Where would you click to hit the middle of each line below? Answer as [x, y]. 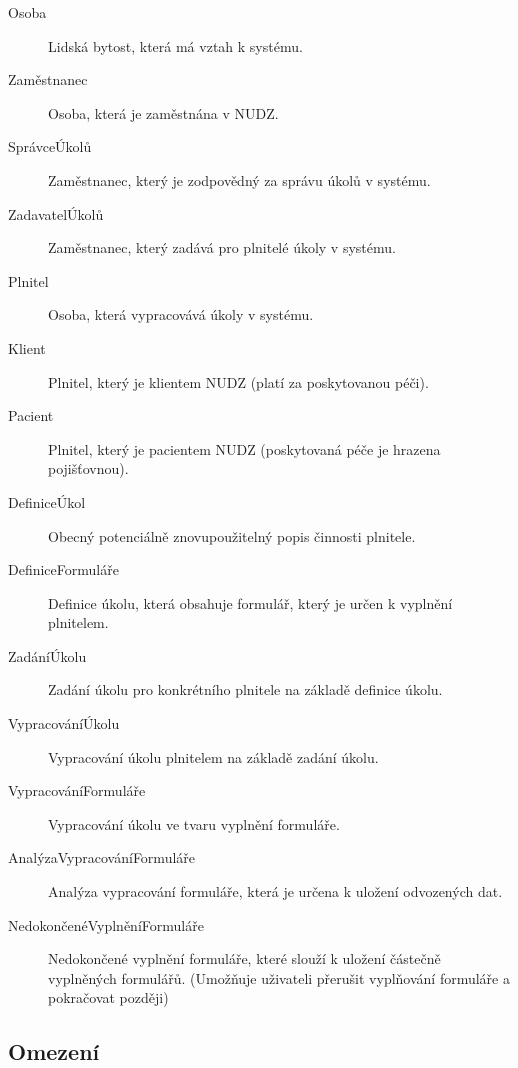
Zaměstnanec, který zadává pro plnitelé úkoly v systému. [222, 247]
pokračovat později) [108, 997]
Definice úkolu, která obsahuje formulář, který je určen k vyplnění [250, 602]
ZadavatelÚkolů [56, 213]
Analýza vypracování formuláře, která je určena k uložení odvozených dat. [275, 891]
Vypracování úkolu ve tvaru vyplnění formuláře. [194, 823]
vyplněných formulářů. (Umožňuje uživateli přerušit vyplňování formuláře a [279, 977]
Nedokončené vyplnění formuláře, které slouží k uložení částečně [244, 958]
